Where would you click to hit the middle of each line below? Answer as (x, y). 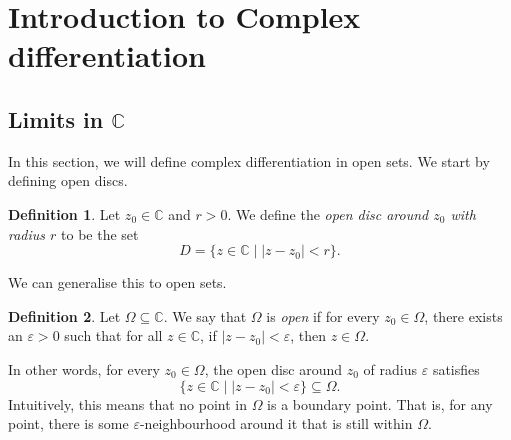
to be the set (100, 233)
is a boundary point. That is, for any (380, 403)
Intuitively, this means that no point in (127, 403)
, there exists (463, 315)
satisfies (456, 368)
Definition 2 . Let (64, 315)
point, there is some (68, 423)
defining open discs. (68, 180)
